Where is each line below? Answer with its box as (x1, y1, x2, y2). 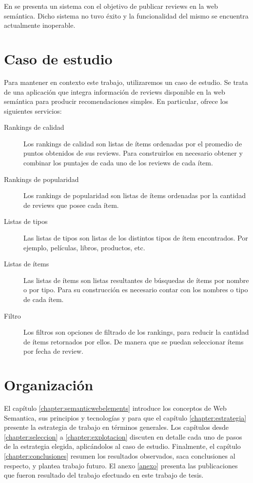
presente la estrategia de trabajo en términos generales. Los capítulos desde (4, 422, 229, 432)
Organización (4, 375, 94, 395)
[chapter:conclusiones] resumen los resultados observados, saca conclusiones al (4, 451, 235, 461)
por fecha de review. (23, 346, 83, 356)
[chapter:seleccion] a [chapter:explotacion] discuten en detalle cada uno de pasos (4, 431, 242, 442)
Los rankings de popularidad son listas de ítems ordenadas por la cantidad (23, 190, 246, 201)
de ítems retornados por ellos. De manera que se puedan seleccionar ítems (23, 336, 244, 346)
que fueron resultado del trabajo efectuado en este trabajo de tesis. (4, 470, 204, 480)
